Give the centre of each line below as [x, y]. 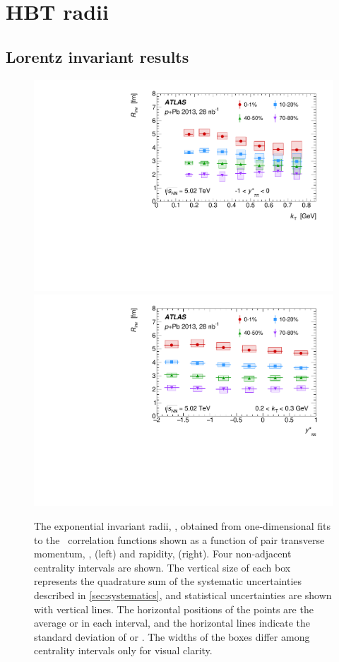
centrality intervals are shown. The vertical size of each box [162, 567]
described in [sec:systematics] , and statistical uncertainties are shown [183, 595]
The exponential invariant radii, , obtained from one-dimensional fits [182, 526]
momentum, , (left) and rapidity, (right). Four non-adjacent [163, 554]
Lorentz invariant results [97, 56]
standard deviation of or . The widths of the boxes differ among [172, 636]
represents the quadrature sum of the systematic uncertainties [168, 581]
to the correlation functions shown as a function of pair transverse [179, 539]
